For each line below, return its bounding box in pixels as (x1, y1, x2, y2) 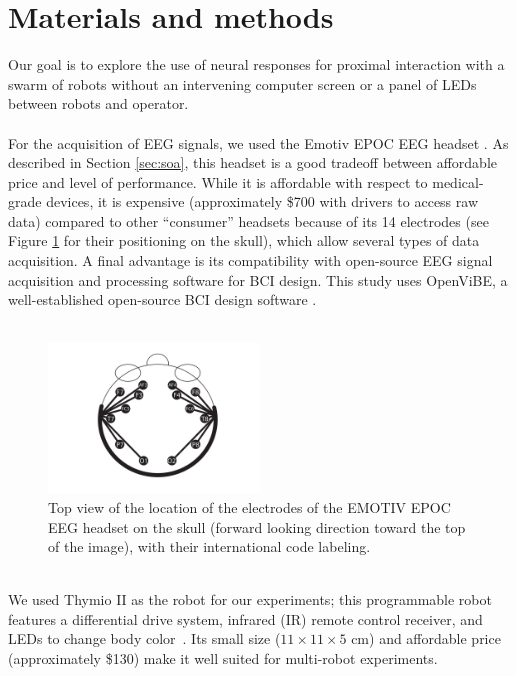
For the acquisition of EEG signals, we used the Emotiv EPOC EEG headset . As (8, 132, 509, 153)
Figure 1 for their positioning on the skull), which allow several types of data (8, 230, 480, 251)
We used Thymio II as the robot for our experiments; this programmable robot (8, 589, 492, 610)
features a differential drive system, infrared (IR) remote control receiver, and (8, 608, 483, 629)
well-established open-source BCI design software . (8, 289, 317, 310)
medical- (432, 171, 484, 192)
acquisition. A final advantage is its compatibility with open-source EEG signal (8, 250, 493, 271)
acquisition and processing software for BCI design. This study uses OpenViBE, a (8, 269, 508, 290)
